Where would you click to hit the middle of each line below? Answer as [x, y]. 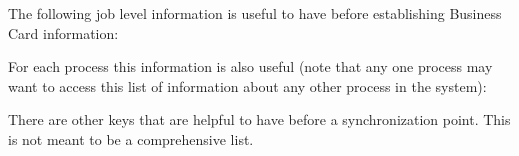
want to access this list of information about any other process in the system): [247, 85]
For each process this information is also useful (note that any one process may [250, 66]
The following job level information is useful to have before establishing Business [255, 13]
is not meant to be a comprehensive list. [131, 138]
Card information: [63, 32]
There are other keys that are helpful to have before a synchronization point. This [259, 119]
